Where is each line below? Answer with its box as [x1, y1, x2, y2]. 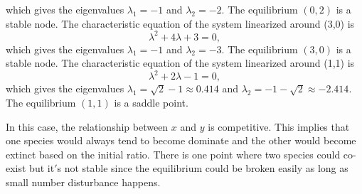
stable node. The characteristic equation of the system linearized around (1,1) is [6, 55, 355, 70]
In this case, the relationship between [6, 119, 169, 134]
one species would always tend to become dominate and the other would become [6, 133, 356, 148]
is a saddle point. [114, 95, 188, 109]
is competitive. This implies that [208, 119, 350, 134]
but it [29, 161, 55, 176]
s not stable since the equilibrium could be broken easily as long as [57, 161, 348, 176]
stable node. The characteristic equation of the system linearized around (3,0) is [6, 16, 355, 31]
